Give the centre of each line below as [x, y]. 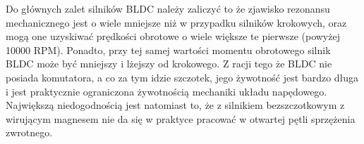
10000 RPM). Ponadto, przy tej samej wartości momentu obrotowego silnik [168, 50]
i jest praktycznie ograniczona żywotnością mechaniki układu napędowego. [166, 91]
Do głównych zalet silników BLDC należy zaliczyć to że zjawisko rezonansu [168, 8]
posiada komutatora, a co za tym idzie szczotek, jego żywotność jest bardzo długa [182, 77]
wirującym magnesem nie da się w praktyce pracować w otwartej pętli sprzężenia [181, 118]
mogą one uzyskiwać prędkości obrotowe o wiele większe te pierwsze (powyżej [173, 36]
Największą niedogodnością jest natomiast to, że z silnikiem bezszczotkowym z [175, 105]
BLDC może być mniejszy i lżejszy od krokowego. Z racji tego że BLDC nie [169, 64]
